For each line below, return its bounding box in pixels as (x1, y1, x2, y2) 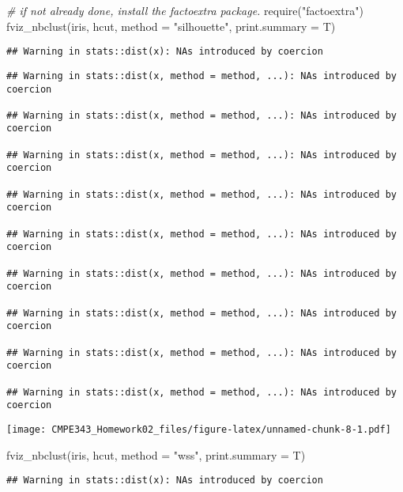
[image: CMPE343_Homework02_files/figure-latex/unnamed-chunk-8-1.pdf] (6, 423, 391, 435)
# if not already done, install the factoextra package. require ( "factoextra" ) (6, 2, 363, 18)
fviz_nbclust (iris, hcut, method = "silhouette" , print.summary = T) (6, 17, 336, 34)
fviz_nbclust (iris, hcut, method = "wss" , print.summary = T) (6, 446, 306, 463)
